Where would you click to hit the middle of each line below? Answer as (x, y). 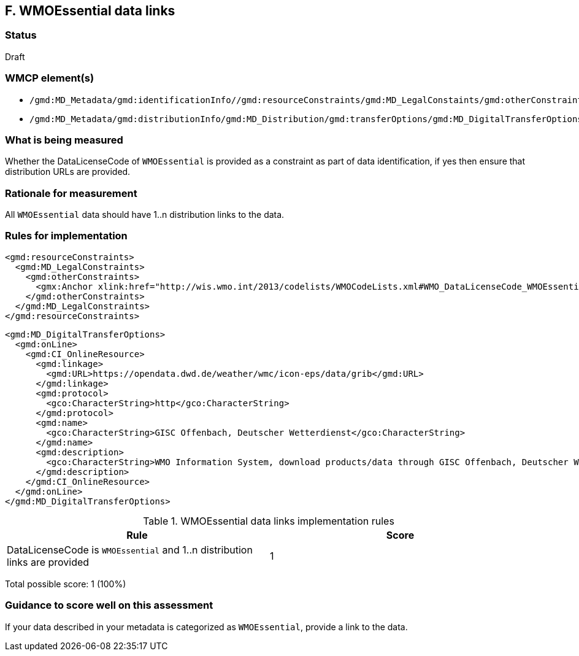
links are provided (48, 562)
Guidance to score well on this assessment (109, 605)
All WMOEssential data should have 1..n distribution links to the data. (145, 215)
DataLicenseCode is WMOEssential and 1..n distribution (130, 550)
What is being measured (64, 140)
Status (21, 35)
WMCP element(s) (50, 78)
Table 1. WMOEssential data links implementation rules (269, 521)
